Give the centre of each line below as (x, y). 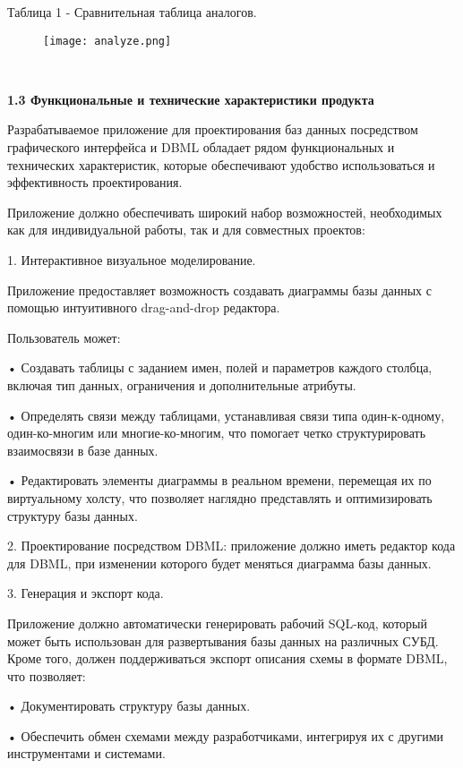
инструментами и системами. (86, 753)
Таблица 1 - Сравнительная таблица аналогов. (132, 12)
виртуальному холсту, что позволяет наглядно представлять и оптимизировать (220, 497)
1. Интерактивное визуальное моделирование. (132, 260)
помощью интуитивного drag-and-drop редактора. (144, 307)
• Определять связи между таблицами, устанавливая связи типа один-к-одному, (226, 415)
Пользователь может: (64, 337)
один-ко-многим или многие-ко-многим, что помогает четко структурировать (217, 433)
